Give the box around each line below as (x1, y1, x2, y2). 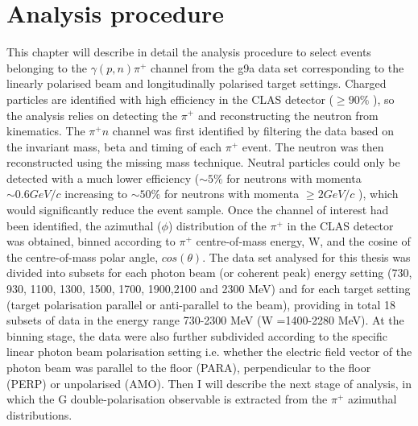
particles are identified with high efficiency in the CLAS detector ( (6, 90, 333, 107)
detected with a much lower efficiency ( (6, 169, 200, 186)
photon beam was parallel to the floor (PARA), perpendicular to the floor (6, 359, 371, 375)
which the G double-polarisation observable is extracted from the (6, 391, 328, 407)
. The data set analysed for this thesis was (202, 248, 411, 265)
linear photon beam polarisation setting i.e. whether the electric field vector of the (6, 343, 412, 360)
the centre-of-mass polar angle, (6, 248, 159, 265)
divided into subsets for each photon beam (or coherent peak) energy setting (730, (6, 264, 412, 281)
